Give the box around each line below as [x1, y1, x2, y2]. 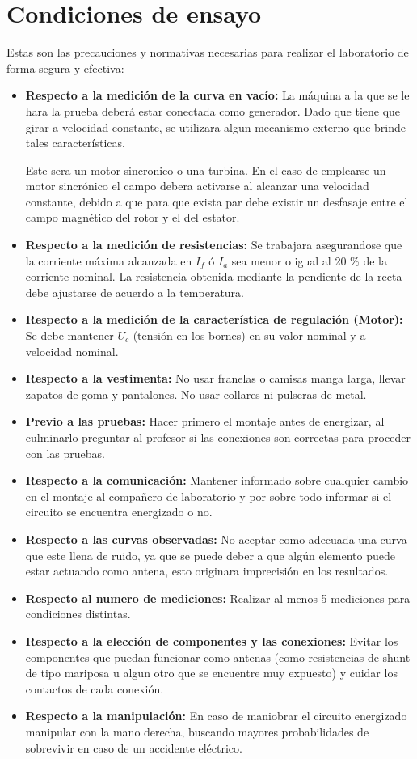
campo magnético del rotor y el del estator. [25, 209, 240, 226]
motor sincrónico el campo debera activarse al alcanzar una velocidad [25, 177, 369, 194]
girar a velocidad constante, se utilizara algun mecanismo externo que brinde [25, 118, 406, 135]
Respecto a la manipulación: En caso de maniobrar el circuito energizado [25, 707, 407, 724]
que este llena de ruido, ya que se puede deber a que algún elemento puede [25, 546, 395, 563]
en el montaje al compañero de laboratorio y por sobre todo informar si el [25, 487, 392, 504]
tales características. [25, 134, 125, 151]
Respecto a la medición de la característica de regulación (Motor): [25, 311, 403, 328]
